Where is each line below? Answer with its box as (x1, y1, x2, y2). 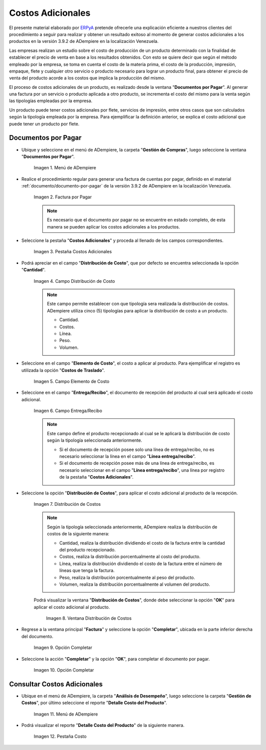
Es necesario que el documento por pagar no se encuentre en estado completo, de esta (47, 217, 226, 223)
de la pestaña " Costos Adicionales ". (59, 474, 134, 480)
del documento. (21, 633, 54, 639)
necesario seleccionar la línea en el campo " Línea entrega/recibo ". (59, 453, 196, 459)
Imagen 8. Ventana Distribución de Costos (46, 615, 132, 621)
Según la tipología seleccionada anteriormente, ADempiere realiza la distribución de (47, 524, 218, 530)
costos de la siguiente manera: (47, 531, 109, 537)
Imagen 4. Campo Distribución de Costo (33, 278, 115, 284)
